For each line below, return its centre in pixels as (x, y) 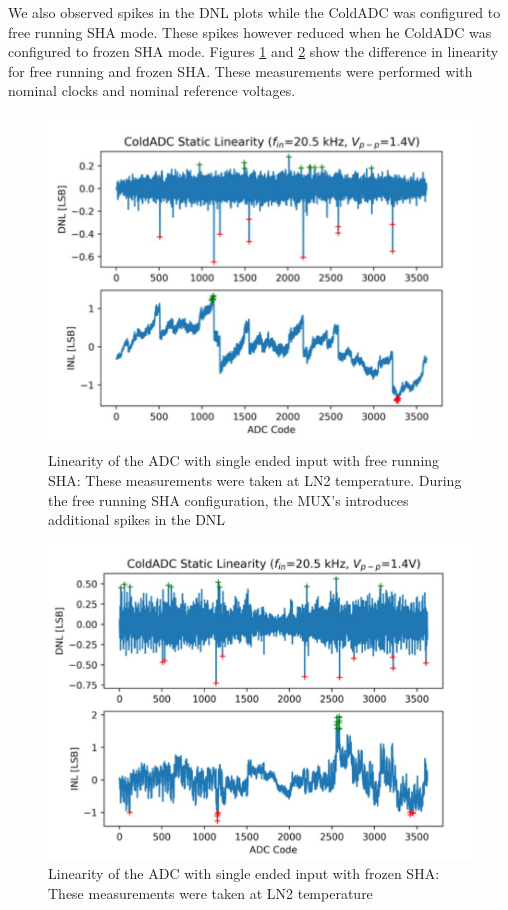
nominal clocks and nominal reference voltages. (152, 90)
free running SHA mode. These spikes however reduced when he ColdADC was (250, 31)
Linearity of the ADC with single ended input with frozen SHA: (244, 873)
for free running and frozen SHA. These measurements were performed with (240, 70)
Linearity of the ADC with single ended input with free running (244, 460)
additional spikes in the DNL (137, 519)
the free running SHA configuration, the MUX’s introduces (228, 499)
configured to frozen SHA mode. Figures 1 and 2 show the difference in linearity (253, 51)
